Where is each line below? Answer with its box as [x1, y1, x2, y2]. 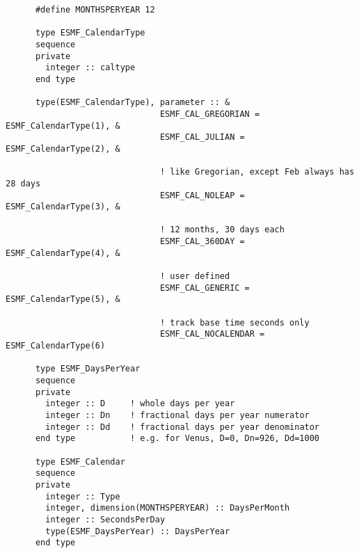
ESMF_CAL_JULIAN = [159, 132, 245, 143]
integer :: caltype [45, 63, 136, 73]
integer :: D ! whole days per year [45, 399, 235, 409]
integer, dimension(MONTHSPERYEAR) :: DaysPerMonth [45, 503, 290, 513]
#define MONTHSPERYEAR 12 [35, 5, 155, 15]
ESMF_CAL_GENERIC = [159, 282, 250, 293]
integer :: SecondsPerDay [45, 514, 166, 524]
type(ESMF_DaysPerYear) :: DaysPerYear [45, 526, 230, 536]
